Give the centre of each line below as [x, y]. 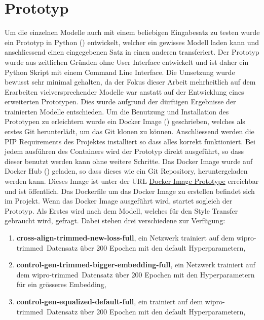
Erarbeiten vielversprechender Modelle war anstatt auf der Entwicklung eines [124, 91]
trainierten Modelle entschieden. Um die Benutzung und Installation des [117, 111]
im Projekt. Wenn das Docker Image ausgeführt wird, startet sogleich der [119, 201]
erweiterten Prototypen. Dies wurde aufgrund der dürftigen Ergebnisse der [120, 102]
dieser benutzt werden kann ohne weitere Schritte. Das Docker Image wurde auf [129, 161]
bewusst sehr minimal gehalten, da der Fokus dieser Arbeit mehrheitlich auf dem [130, 82]
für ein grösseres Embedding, [61, 284]
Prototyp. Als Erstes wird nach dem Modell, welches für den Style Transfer [121, 210]
